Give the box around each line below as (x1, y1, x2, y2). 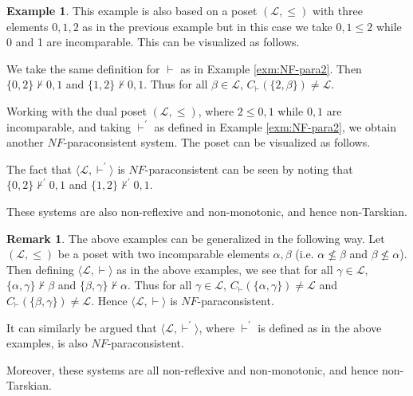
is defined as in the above (258, 319, 382, 335)
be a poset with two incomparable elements (57, 245, 269, 262)
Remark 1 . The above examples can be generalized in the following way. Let (6, 229, 385, 246)
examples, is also (6, 335, 88, 351)
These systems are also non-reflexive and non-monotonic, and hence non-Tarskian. (6, 202, 408, 219)
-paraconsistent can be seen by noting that (144, 160, 353, 177)
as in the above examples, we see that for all (116, 261, 333, 277)
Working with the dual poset (6, 102, 147, 119)
